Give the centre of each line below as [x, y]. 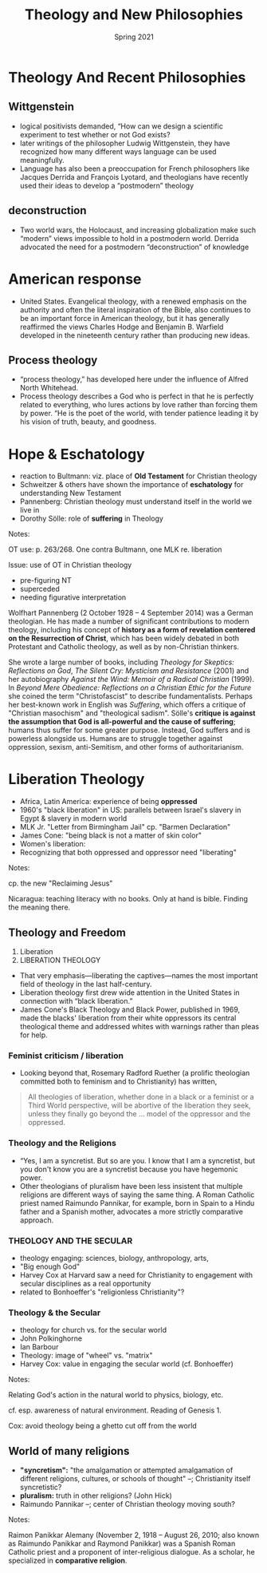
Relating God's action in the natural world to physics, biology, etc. [116, 1395]
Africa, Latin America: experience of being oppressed [108, 802]
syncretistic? [41, 1487]
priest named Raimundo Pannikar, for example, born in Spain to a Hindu [137, 1203]
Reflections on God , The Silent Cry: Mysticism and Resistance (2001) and [129, 671]
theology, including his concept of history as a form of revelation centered [132, 630]
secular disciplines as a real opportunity [85, 1283]
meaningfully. [42, 160]
